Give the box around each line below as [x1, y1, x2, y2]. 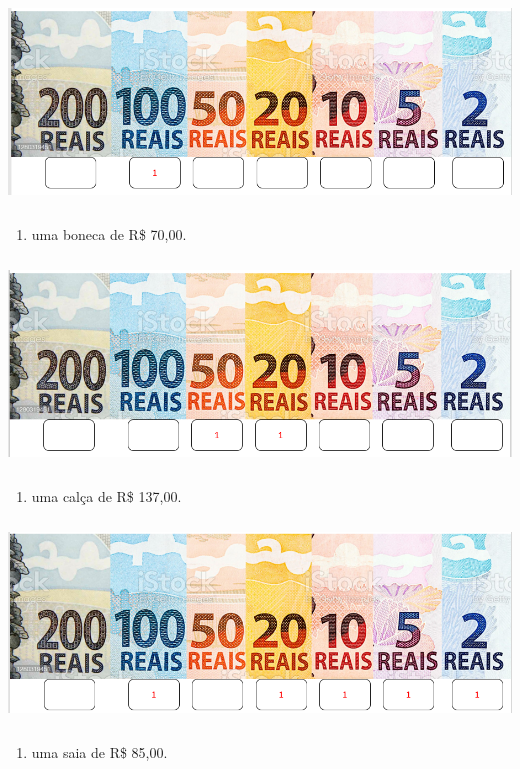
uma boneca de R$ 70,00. [31, 223, 187, 244]
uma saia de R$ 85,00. [31, 742, 168, 763]
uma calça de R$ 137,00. [31, 485, 182, 506]
